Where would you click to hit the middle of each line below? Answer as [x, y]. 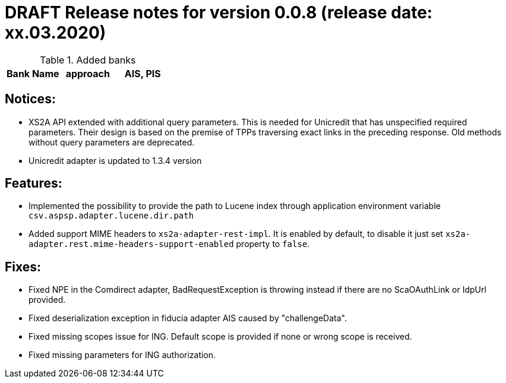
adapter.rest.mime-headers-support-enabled [131, 244]
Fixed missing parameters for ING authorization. [122, 355]
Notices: [30, 99]
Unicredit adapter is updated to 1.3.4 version [115, 160]
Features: [34, 183]
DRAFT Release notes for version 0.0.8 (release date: [219, 12]
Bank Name [33, 73]
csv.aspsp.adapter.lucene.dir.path [111, 216]
